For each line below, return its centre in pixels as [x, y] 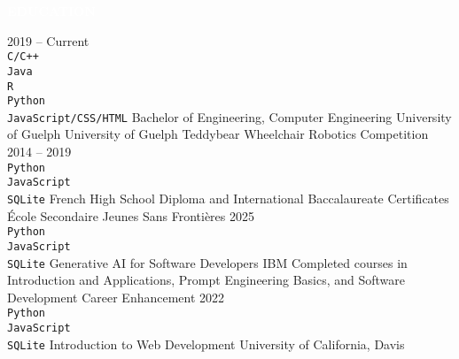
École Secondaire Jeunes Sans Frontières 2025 [131, 215]
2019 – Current [48, 40]
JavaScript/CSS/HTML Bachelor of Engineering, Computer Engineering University [229, 116]
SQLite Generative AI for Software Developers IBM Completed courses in [207, 262]
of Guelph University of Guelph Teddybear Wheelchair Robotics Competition [218, 134]
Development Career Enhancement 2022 [116, 297]
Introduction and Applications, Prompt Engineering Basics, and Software [206, 280]
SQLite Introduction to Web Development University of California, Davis [206, 344]
